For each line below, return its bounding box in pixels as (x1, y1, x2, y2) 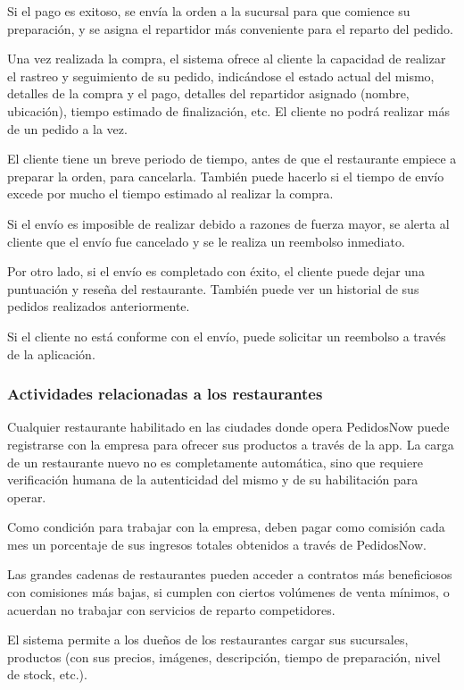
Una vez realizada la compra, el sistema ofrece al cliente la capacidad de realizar (7, 49, 446, 68)
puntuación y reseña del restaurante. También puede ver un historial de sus (7, 279, 419, 298)
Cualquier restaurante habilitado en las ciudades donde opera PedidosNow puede (7, 417, 450, 436)
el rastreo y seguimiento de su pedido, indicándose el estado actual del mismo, (7, 66, 435, 85)
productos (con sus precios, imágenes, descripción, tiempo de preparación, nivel (7, 647, 441, 666)
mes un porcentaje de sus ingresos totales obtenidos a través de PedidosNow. (7, 534, 427, 553)
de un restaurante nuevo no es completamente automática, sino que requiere (7, 452, 423, 471)
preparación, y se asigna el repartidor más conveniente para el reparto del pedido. (7, 19, 453, 38)
